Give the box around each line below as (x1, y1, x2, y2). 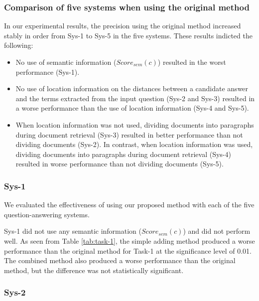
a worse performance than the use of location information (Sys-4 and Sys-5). (15, 103, 249, 113)
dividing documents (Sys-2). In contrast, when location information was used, (15, 139, 253, 150)
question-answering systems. (4, 209, 90, 219)
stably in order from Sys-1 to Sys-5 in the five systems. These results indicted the (4, 30, 253, 40)
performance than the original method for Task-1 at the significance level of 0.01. (4, 245, 252, 256)
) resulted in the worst (157, 57, 226, 67)
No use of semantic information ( (15, 57, 117, 67)
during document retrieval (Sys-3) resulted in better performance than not (15, 129, 243, 140)
